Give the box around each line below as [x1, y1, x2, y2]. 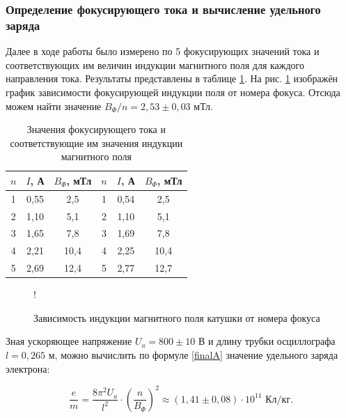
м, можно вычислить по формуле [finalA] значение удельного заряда [48, 347, 338, 362]
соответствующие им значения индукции [10, 135, 183, 150]
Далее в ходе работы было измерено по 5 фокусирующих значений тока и [6, 44, 320, 59]
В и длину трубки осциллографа [198, 334, 336, 348]
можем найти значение [6, 98, 102, 113]
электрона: [6, 361, 50, 376]
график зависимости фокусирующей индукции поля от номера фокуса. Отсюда [6, 84, 340, 99]
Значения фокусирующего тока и [26, 122, 166, 137]
